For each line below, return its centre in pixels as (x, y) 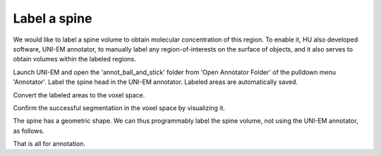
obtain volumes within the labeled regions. (75, 59)
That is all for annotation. (49, 144)
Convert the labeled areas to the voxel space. (79, 95)
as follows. (29, 131)
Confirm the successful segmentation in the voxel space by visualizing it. (119, 108)
